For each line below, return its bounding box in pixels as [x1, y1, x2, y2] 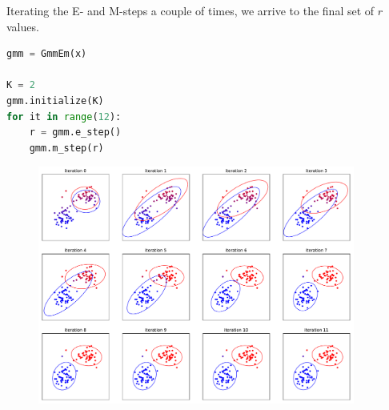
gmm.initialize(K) [6, 94, 104, 107]
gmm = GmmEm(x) [6, 48, 87, 60]
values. [6, 18, 39, 34]
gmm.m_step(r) [29, 142, 104, 154]
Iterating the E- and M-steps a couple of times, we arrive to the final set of [6, 2, 375, 18]
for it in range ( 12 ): [6, 111, 122, 123]
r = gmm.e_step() [29, 127, 122, 139]
